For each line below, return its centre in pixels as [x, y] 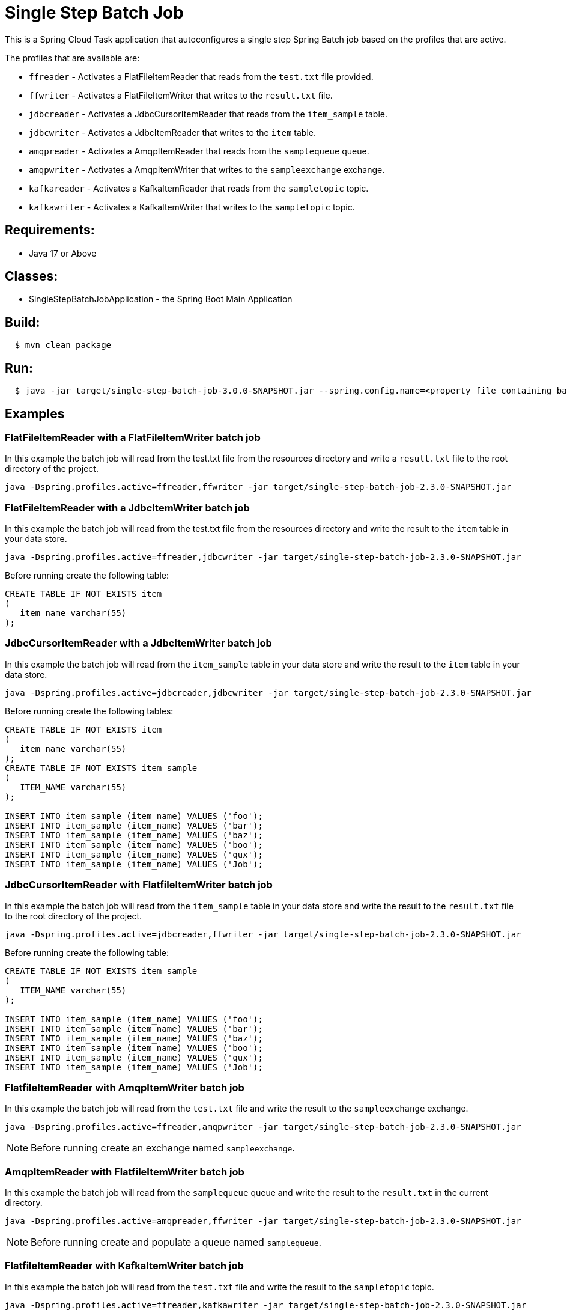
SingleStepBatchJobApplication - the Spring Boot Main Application [161, 299]
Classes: [32, 276]
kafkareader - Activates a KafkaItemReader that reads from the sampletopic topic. [199, 188]
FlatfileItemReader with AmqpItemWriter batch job [125, 1087]
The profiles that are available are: [72, 58]
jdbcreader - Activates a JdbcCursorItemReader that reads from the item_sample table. [208, 114]
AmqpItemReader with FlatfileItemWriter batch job [125, 1171]
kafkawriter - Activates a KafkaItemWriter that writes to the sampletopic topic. [192, 207]
